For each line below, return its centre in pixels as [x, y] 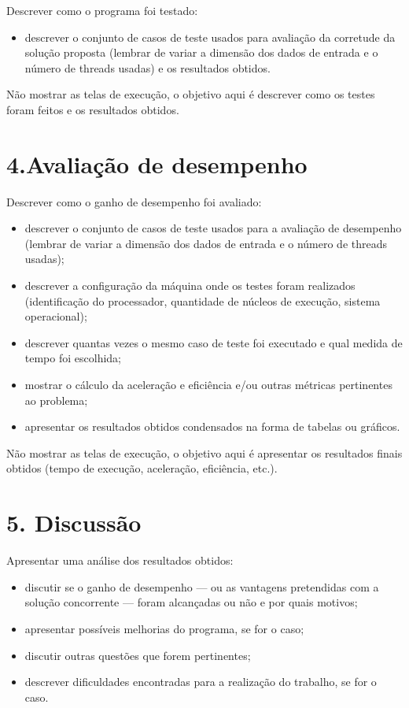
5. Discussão [74, 523]
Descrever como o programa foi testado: [102, 10]
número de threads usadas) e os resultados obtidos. [147, 67]
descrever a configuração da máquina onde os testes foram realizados [190, 285]
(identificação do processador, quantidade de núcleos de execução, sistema [203, 300]
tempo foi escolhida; [73, 358]
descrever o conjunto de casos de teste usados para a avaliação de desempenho [213, 228]
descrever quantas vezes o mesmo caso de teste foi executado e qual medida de [214, 342]
